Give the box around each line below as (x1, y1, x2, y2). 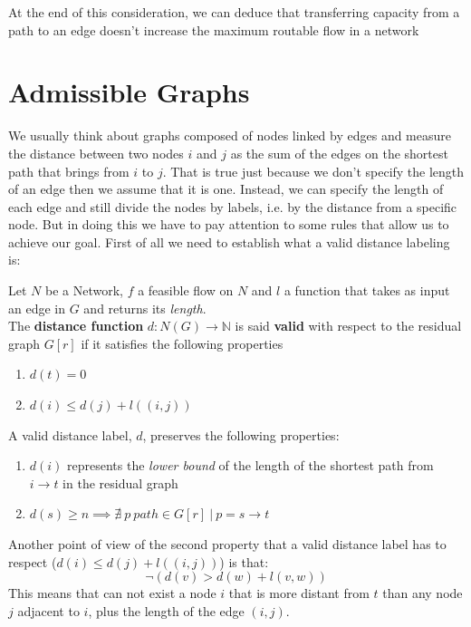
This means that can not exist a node (8, 584, 216, 603)
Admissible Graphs (8, 73, 250, 111)
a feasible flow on (138, 281, 234, 300)
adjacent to (17, 601, 80, 620)
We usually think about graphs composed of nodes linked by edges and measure (8, 126, 452, 145)
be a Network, (44, 281, 123, 300)
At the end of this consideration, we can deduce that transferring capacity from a (8, 3, 460, 21)
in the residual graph (62, 473, 178, 492)
